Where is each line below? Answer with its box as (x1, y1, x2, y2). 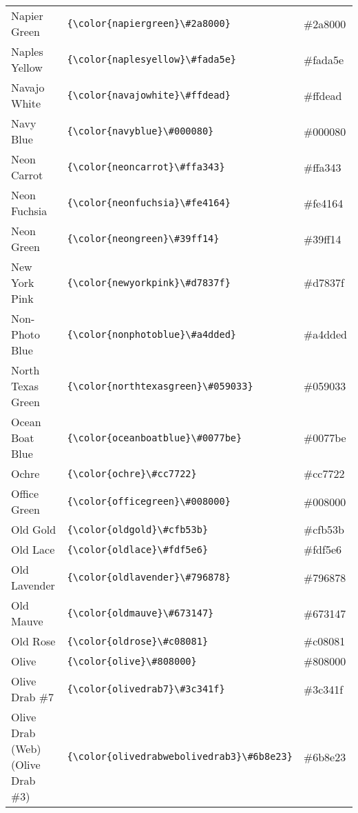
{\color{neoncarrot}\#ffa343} (67, 161, 225, 172)
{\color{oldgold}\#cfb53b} (67, 523, 209, 535)
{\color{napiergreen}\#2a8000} (67, 18, 231, 29)
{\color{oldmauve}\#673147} (67, 608, 214, 619)
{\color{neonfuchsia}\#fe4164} (67, 197, 231, 208)
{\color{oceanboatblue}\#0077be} (67, 432, 242, 443)
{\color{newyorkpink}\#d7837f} (67, 277, 231, 288)
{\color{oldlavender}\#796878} (67, 572, 231, 583)
